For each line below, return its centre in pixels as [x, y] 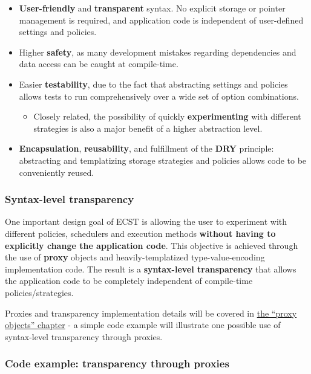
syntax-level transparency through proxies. [84, 336]
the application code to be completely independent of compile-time [129, 281]
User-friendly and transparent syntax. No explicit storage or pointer [152, 8]
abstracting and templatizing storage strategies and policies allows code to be [163, 160]
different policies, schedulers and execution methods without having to [140, 233]
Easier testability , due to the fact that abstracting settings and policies [153, 84]
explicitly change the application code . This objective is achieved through [152, 245]
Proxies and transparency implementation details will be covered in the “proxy [151, 313]
